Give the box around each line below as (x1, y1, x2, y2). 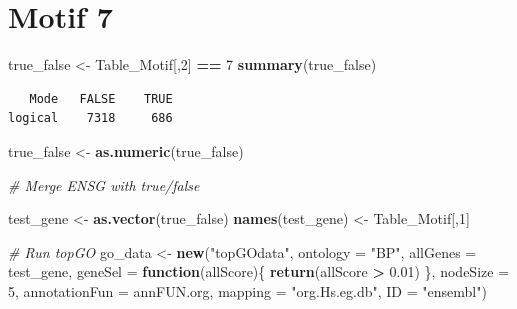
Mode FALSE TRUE (29, 91, 173, 106)
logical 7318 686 (8, 111, 173, 126)
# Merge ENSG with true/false (8, 174, 200, 195)
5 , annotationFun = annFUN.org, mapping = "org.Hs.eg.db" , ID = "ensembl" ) (8, 280, 487, 301)
